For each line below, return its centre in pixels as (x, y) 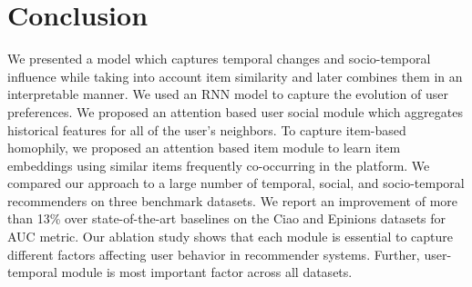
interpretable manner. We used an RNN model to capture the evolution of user (228, 94)
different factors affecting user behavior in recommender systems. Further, (214, 254)
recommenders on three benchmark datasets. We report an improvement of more (233, 200)
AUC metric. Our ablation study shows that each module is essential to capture (230, 237)
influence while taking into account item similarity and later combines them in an (235, 76)
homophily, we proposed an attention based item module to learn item (204, 148)
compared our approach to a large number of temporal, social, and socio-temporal (236, 183)
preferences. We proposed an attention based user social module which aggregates (235, 111)
